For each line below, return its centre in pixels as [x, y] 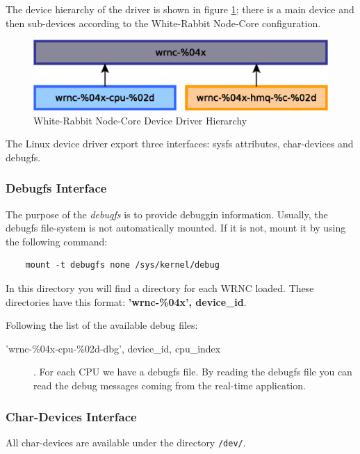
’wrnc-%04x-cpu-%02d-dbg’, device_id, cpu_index [113, 348]
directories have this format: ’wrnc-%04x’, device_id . [126, 301]
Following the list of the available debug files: [102, 325]
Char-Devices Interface [71, 416]
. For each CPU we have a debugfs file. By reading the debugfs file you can [193, 372]
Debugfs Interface [56, 188]
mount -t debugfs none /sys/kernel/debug [122, 265]
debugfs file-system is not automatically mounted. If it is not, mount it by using [176, 228]
